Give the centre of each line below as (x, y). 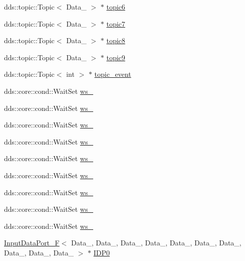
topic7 (116, 23)
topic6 (116, 7)
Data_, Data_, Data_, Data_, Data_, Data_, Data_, (156, 243)
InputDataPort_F (32, 243)
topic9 (116, 57)
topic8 (116, 40)
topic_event (113, 74)
